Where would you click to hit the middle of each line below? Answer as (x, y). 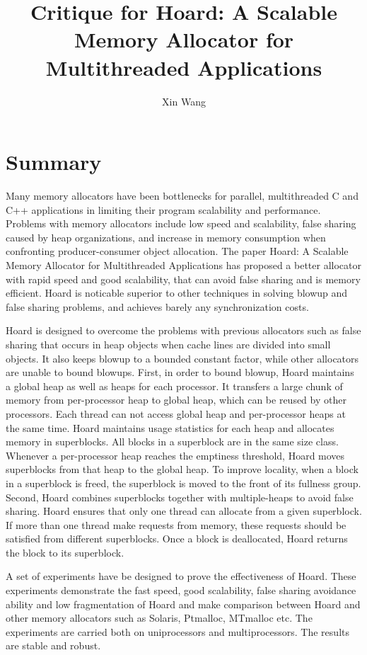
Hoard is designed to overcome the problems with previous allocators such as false (183, 330)
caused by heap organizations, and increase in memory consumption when (166, 237)
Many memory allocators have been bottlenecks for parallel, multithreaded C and (182, 196)
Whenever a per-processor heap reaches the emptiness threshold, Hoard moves (175, 455)
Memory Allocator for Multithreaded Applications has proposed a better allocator (184, 265)
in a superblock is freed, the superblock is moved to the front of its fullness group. (183, 483)
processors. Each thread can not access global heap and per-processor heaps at (176, 413)
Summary (54, 162)
